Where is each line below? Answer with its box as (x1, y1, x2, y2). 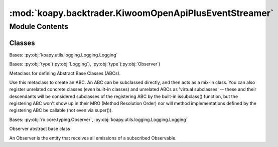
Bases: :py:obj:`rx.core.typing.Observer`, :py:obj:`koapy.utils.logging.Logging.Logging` (9, 116, 188, 122)
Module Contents (9, 22, 69, 31)
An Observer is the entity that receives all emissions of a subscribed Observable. (9, 135, 177, 141)
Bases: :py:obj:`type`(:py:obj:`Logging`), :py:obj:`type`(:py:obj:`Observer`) (9, 61, 161, 67)
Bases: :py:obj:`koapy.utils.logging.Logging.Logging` (9, 51, 118, 57)
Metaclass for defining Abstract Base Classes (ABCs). (9, 70, 121, 76)
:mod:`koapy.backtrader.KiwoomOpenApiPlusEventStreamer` (9, 7, 274, 18)
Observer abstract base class (9, 125, 70, 132)
